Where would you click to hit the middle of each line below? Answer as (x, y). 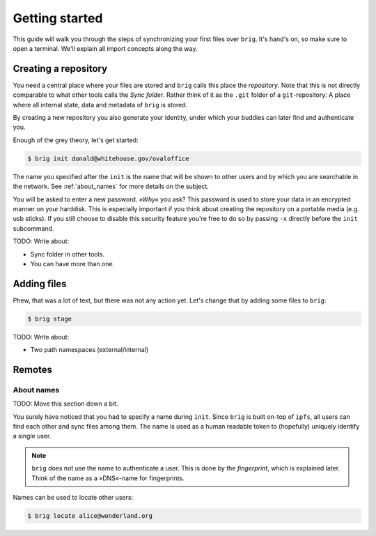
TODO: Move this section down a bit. (65, 404)
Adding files (40, 283)
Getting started (58, 18)
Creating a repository (60, 69)
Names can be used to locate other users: (73, 498)
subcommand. (33, 228)
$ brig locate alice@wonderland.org (90, 516)
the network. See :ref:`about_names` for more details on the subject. (111, 186)
